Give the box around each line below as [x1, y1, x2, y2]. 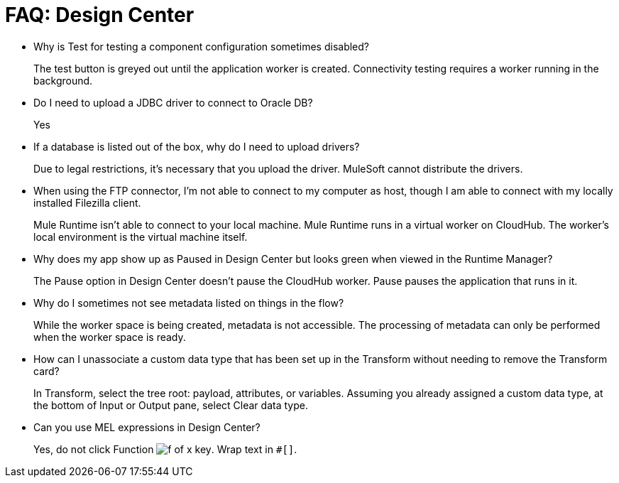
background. [33, 74, 93, 87]
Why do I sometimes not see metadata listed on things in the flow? [33, 296, 344, 309]
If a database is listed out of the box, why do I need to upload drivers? [33, 140, 360, 153]
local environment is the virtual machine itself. [33, 230, 248, 243]
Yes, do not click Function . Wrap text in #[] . [33, 443, 297, 455]
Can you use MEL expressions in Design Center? [33, 420, 261, 433]
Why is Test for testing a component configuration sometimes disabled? [33, 40, 369, 53]
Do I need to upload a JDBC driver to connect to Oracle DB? [33, 96, 313, 109]
